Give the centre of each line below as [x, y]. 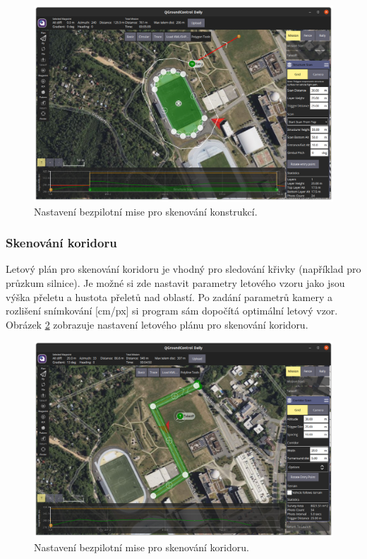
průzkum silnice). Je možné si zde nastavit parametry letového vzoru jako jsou [175, 283]
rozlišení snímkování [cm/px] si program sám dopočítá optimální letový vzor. [172, 311]
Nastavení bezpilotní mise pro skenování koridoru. [142, 547]
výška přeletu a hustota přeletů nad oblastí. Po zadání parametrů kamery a [169, 296]
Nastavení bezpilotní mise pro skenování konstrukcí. [146, 211]
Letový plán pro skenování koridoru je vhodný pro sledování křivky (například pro [183, 269]
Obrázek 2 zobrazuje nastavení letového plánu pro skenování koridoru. [157, 324]
